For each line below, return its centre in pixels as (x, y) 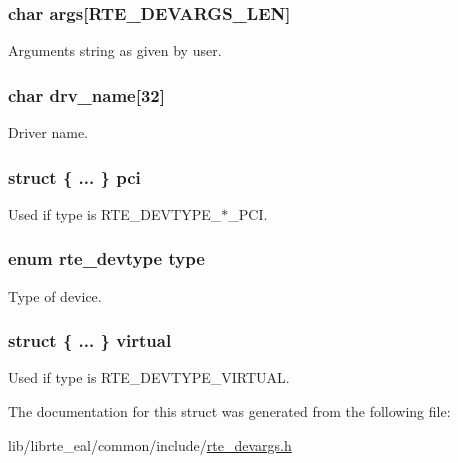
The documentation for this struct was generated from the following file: (229, 411)
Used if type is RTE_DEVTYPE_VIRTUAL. (149, 377)
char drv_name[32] (86, 94)
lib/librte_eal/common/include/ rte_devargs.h (150, 444)
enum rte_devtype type (106, 258)
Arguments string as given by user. (115, 50)
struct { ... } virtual (90, 340)
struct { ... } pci (74, 176)
